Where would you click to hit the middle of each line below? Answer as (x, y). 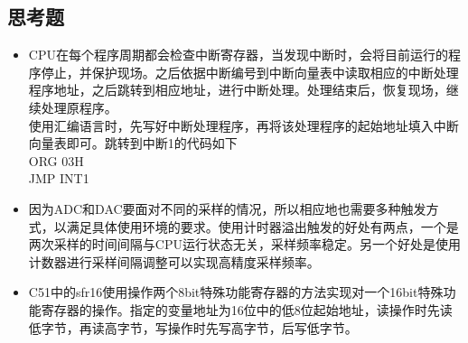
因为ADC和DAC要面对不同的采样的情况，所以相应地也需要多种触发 (227, 208)
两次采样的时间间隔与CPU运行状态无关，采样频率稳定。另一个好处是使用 (244, 244)
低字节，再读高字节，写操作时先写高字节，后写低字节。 (193, 327)
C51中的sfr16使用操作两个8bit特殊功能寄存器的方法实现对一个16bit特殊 (236, 292)
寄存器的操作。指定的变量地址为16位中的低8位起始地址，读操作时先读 (247, 309)
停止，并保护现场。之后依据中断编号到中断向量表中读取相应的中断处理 (250, 72)
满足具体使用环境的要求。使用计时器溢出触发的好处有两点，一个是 (262, 226)
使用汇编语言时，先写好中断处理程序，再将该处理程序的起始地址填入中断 (243, 125)
